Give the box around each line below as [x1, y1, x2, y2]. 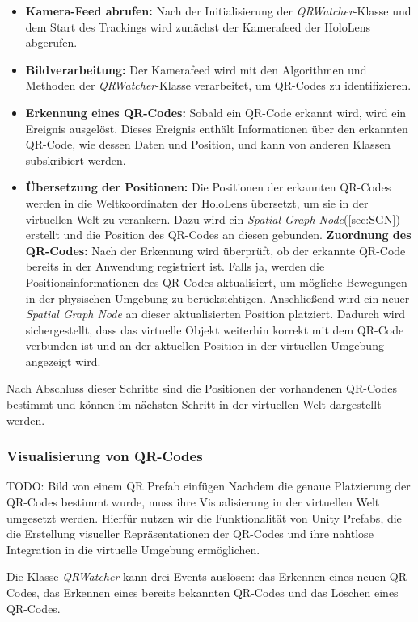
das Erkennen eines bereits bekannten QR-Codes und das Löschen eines [43, 584, 399, 601]
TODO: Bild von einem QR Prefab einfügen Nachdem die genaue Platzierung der [6, 477, 411, 494]
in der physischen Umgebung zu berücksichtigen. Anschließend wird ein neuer [25, 289, 410, 306]
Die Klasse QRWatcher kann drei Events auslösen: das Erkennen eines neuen [6, 568, 386, 585]
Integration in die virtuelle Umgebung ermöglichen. [6, 540, 260, 557]
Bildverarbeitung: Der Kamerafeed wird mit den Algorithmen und [25, 61, 367, 78]
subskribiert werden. [25, 151, 126, 168]
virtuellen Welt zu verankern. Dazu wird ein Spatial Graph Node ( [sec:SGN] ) [25, 210, 400, 227]
